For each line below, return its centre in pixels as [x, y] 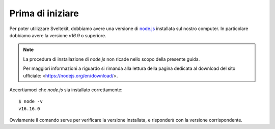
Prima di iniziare [44, 13]
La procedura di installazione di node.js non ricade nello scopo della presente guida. [112, 59]
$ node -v [31, 101]
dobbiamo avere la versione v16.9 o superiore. [58, 35]
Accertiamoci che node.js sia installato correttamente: [66, 90]
